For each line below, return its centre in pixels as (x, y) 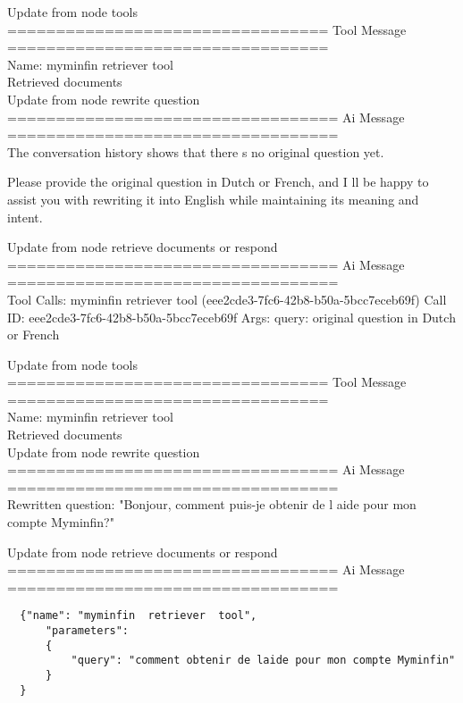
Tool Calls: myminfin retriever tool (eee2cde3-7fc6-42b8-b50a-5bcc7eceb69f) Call (227, 299)
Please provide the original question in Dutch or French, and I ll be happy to (218, 182)
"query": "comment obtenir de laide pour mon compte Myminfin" (263, 661)
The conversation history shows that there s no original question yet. (196, 151)
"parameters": (87, 631)
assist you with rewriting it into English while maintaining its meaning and (213, 199)
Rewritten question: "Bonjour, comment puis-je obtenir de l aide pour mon (212, 504)
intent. (25, 217)
